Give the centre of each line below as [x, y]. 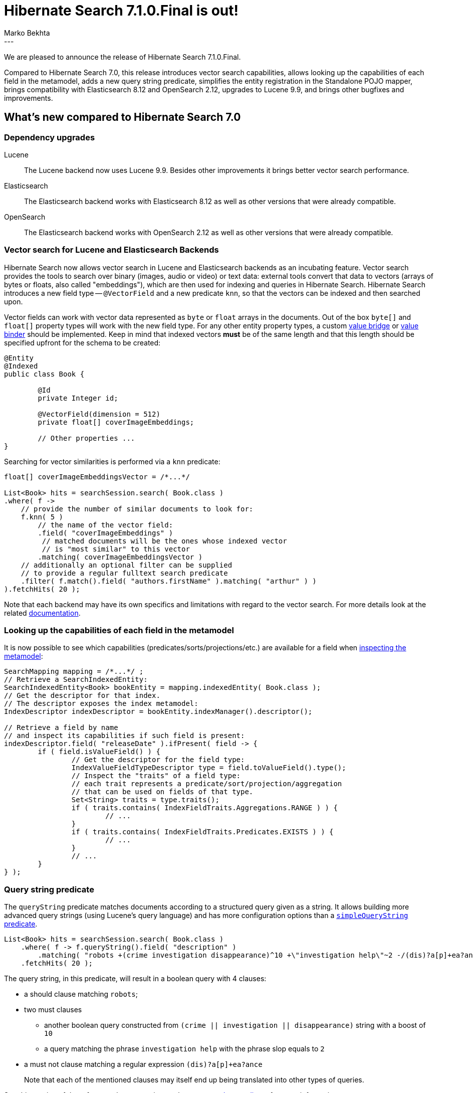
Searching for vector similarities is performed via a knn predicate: [112, 461]
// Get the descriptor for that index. [82, 696]
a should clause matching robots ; [81, 994]
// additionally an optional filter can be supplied [127, 565]
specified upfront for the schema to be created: [82, 342]
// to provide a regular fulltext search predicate [124, 573]
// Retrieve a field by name [61, 728]
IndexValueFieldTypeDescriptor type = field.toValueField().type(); [209, 768]
